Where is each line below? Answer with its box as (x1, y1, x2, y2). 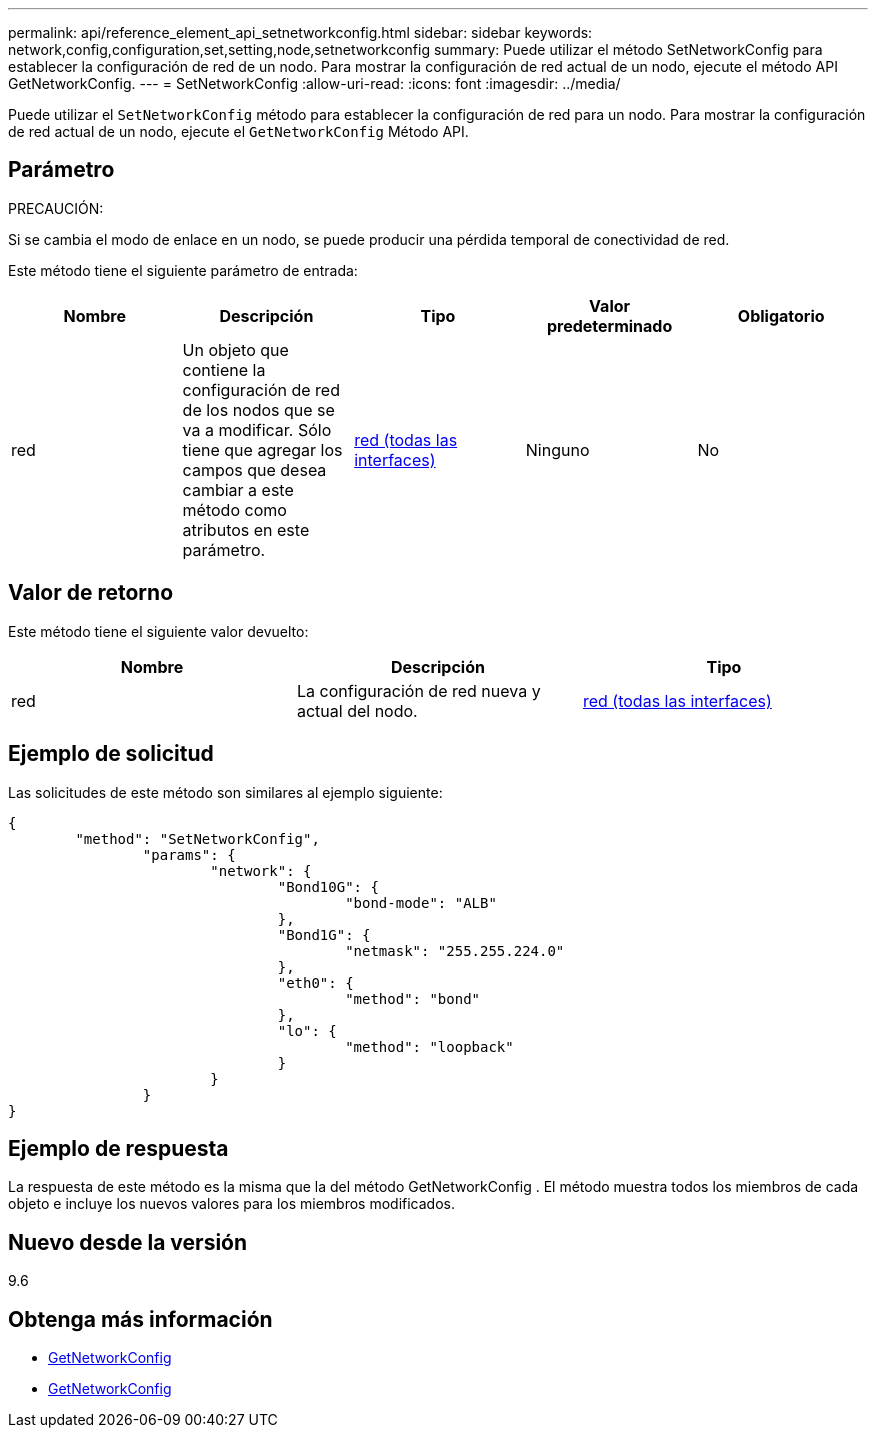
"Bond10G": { (277, 878, 379, 895)
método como (182, 499, 287, 520)
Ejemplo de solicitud (8, 741, 214, 767)
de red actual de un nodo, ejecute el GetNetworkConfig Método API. (8, 123, 469, 140)
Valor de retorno (8, 580, 174, 606)
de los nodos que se (182, 399, 335, 420)
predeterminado (546, 315, 673, 336)
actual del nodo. (296, 700, 418, 721)
